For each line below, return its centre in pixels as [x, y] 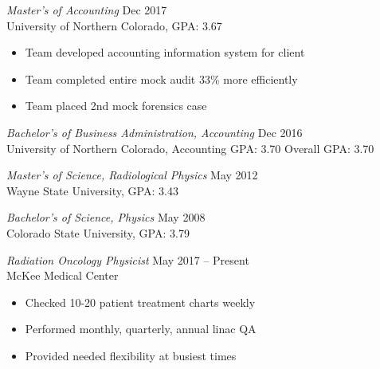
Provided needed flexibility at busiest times [131, 355]
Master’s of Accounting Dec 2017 [87, 10]
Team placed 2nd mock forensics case [116, 106]
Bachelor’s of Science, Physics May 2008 [106, 217]
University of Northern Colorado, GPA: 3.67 [114, 25]
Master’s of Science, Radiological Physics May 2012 [132, 175]
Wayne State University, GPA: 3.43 [92, 190]
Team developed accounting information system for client [165, 52]
